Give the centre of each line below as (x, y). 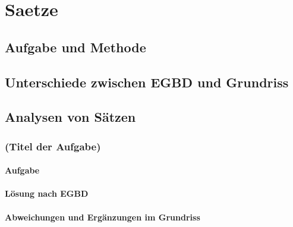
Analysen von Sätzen (70, 117)
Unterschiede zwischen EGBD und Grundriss (147, 82)
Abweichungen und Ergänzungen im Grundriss (103, 217)
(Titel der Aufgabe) (53, 146)
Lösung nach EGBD (47, 193)
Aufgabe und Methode (75, 47)
